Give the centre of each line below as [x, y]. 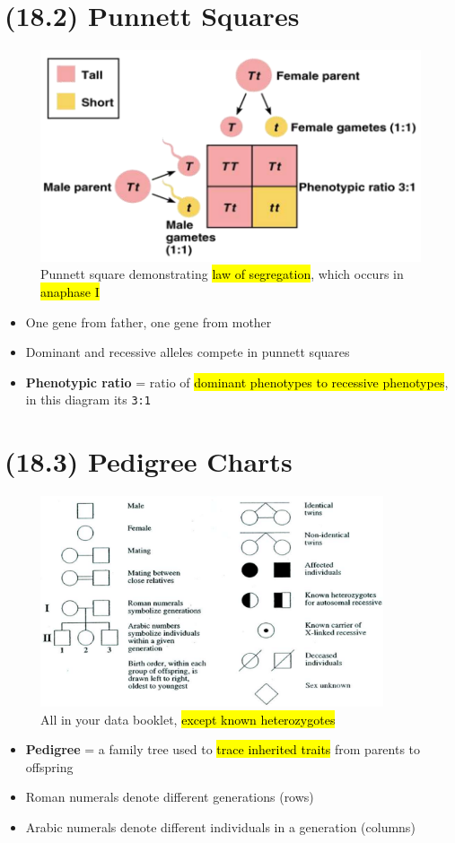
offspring [49, 766]
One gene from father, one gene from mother [149, 322]
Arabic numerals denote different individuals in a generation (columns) [220, 826]
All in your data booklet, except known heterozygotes [188, 719]
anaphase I [70, 292]
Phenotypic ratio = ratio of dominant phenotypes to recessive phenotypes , [237, 382]
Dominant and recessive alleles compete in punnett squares [188, 352]
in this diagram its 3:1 [88, 400]
